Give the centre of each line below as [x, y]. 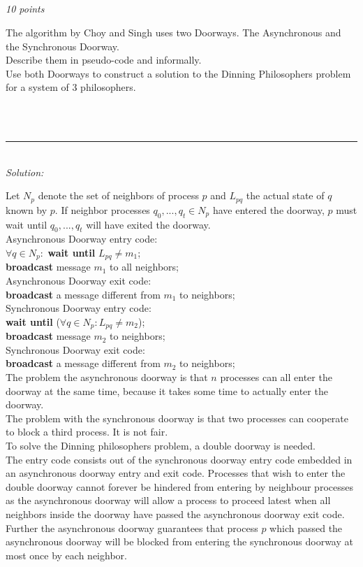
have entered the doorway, [268, 209]
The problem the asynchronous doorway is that [107, 377]
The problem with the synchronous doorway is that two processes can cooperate [177, 418]
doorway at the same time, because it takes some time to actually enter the [167, 390]
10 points [25, 9]
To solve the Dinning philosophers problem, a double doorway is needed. [161, 445]
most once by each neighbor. [66, 555]
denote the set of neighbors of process [118, 195]
